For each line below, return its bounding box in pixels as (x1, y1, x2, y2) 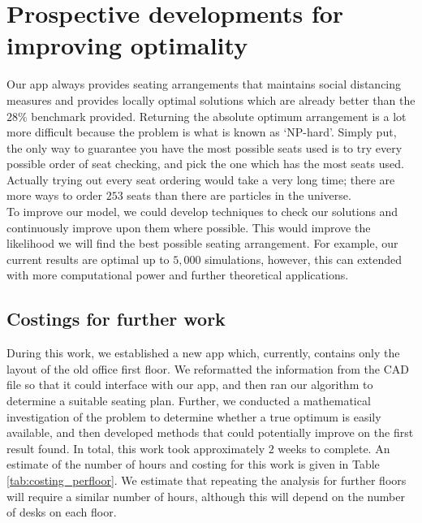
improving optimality (6, 28, 248, 62)
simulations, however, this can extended (205, 250, 403, 267)
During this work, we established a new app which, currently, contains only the (6, 344, 400, 361)
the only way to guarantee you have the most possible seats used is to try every (6, 139, 403, 156)
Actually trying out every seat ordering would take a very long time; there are (6, 171, 395, 188)
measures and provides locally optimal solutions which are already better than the (6, 91, 416, 108)
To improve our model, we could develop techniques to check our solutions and (6, 203, 398, 220)
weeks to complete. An (278, 439, 390, 456)
